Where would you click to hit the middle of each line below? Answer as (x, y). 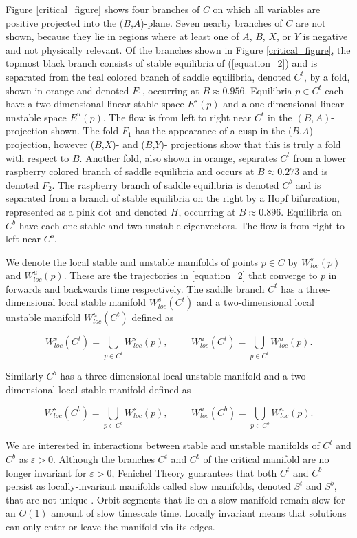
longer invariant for (46, 472)
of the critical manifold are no (266, 459)
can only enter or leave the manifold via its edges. (110, 526)
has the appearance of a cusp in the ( (214, 131)
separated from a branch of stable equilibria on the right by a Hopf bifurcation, (173, 198)
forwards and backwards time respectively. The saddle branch (135, 288)
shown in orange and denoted (67, 90)
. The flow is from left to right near (177, 117)
